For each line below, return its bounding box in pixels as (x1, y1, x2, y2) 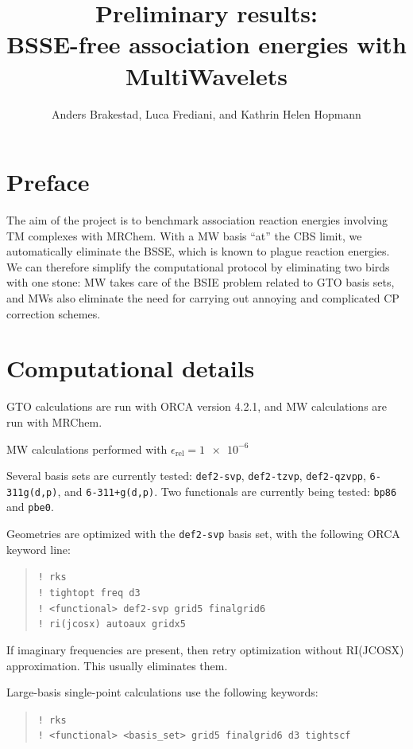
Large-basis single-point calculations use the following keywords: (6, 684, 318, 700)
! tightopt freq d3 (37, 587, 141, 599)
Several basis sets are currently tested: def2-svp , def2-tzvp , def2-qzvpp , (6, 467, 366, 484)
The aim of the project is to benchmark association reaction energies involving (6, 212, 388, 228)
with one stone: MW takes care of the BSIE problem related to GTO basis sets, (6, 274, 395, 291)
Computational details (6, 352, 255, 384)
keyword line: (6, 540, 71, 557)
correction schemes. (6, 305, 101, 322)
